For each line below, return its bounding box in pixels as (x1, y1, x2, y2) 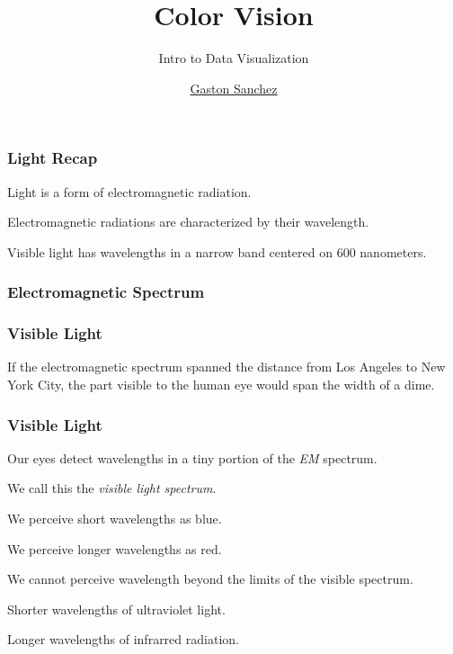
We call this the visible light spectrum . (7, 479, 217, 497)
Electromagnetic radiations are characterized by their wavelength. (7, 212, 369, 231)
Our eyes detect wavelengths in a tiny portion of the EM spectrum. (7, 448, 377, 467)
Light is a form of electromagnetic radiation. (7, 182, 252, 201)
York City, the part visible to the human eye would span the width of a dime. (7, 375, 435, 394)
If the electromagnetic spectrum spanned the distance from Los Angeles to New (7, 357, 446, 376)
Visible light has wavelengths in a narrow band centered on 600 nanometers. (7, 242, 427, 261)
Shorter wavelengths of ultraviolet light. (7, 599, 226, 618)
